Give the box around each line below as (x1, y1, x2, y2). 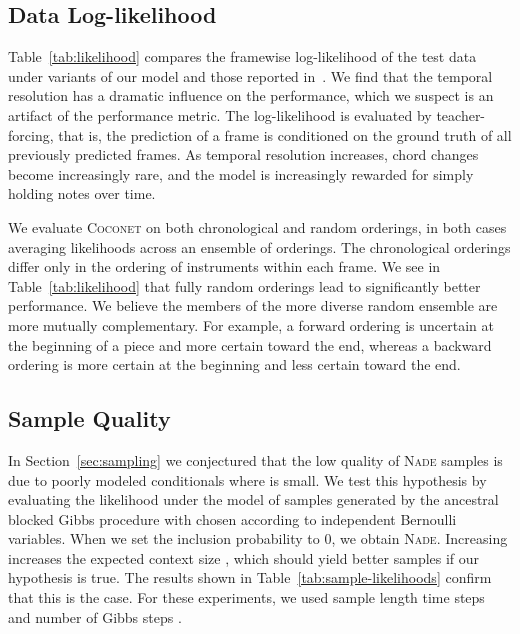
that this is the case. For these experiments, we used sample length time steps (8, 587, 485, 608)
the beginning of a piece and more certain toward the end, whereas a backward (8, 334, 492, 355)
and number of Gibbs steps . (8, 606, 182, 627)
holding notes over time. (8, 183, 156, 204)
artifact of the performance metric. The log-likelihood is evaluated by (8, 104, 432, 125)
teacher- (436, 104, 486, 125)
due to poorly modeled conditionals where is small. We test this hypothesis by (8, 469, 487, 490)
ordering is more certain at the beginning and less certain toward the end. (8, 354, 461, 375)
